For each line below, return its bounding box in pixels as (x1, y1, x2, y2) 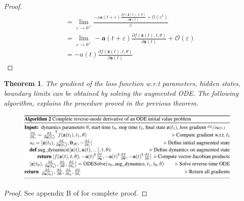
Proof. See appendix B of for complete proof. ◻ (4, 188, 147, 198)
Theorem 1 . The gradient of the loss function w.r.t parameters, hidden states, (4, 78, 241, 88)
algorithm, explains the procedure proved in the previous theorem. (4, 97, 198, 108)
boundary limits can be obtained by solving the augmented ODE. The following (4, 88, 239, 98)
